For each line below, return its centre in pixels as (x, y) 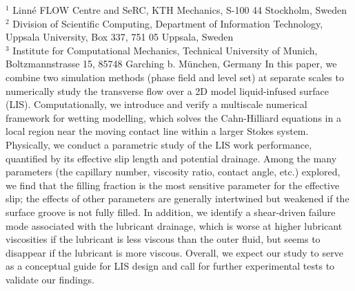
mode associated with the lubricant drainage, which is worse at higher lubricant (174, 225)
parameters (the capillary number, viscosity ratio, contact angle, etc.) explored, (173, 172)
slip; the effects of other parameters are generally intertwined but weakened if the (177, 198)
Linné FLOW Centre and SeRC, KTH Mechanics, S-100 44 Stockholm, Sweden (180, 10)
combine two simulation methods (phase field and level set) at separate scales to (175, 77)
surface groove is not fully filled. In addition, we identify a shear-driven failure (171, 212)
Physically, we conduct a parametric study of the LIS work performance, (159, 144)
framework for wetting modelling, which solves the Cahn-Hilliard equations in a (173, 117)
